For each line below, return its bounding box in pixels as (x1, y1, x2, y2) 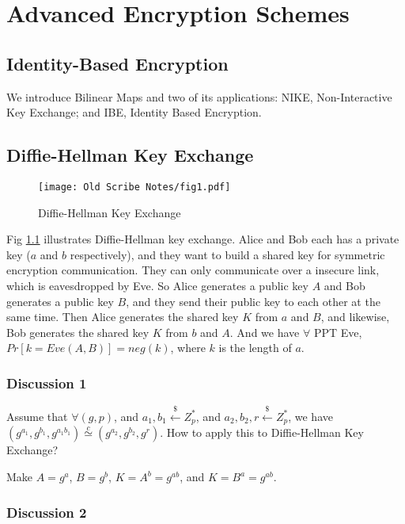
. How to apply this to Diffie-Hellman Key (160, 424, 364, 441)
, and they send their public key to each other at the (126, 293, 380, 309)
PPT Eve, (313, 323, 362, 340)
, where (170, 339, 206, 356)
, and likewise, (320, 308, 390, 325)
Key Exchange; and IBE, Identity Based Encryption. (6, 104, 262, 120)
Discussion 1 (6, 373, 87, 392)
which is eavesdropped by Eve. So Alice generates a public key (6, 277, 308, 293)
